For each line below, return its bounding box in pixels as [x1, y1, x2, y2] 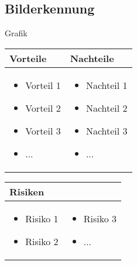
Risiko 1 [25, 211, 59, 225]
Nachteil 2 [85, 101, 128, 115]
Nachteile [70, 51, 114, 65]
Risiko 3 [83, 211, 117, 225]
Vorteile [9, 51, 47, 65]
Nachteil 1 [85, 78, 128, 92]
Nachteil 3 [85, 123, 128, 137]
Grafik [5, 27, 28, 39]
